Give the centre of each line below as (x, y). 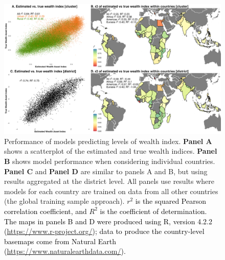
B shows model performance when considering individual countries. (110, 161)
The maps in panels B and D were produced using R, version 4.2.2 (108, 221)
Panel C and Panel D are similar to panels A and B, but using (106, 171)
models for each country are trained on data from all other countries (111, 191)
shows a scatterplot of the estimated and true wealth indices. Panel (111, 151)
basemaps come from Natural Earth (60, 241)
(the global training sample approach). (64, 201)
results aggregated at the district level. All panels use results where (109, 181)
